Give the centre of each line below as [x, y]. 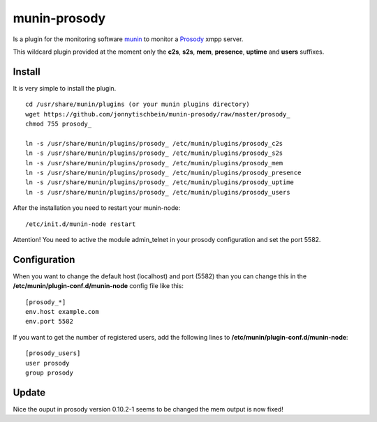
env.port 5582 [49, 322]
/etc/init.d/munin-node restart [81, 224]
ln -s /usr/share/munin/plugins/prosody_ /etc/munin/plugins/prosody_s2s [154, 153]
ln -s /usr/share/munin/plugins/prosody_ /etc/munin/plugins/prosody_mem [154, 163]
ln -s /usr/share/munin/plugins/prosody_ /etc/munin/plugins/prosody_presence [163, 172]
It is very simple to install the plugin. [65, 88]
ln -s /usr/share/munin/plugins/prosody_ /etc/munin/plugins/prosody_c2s [154, 143]
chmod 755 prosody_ [59, 124]
